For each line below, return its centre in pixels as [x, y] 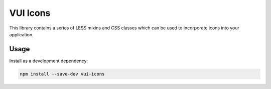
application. [21, 34]
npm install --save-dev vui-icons [62, 74]
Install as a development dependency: [48, 61]
